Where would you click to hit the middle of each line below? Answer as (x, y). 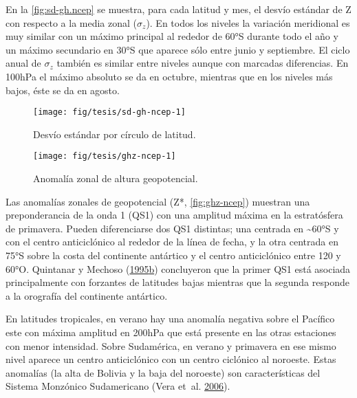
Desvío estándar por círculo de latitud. (115, 134)
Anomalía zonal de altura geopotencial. (116, 178)
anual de (23, 63)
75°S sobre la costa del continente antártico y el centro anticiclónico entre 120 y (173, 255)
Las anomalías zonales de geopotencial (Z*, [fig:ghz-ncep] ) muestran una (158, 201)
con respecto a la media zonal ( (72, 22)
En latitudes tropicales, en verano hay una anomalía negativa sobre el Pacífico (170, 319)
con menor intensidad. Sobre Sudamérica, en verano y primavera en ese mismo (171, 345)
